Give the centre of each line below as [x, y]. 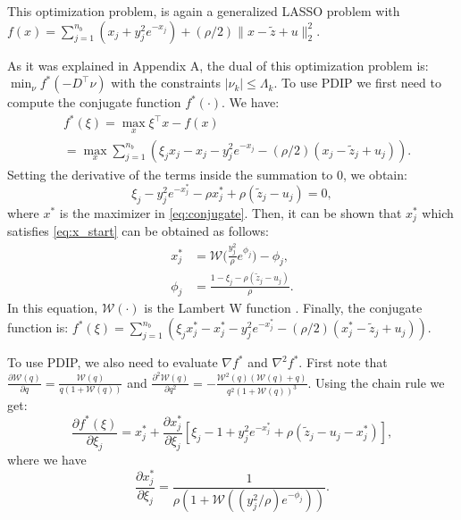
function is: [38, 327]
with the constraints [166, 83]
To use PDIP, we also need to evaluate [113, 362]
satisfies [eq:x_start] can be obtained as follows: [138, 231]
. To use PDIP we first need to [357, 83]
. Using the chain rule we [376, 382]
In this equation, [53, 308]
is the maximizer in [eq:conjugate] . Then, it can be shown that [230, 212]
